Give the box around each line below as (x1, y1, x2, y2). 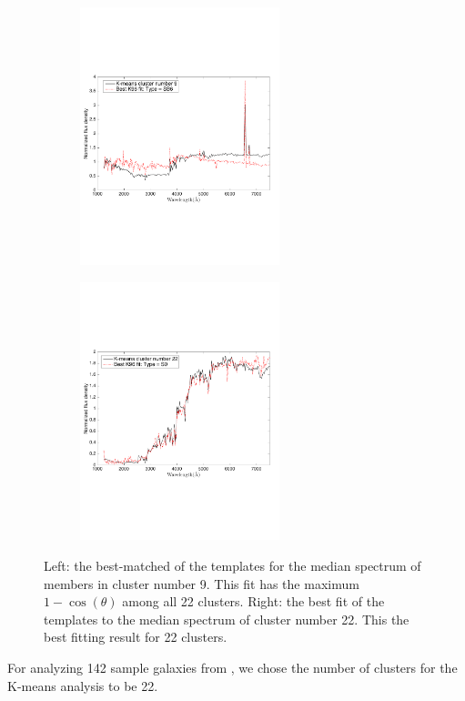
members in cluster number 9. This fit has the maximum (44, 574, 359, 593)
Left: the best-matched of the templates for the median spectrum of (44, 556, 421, 575)
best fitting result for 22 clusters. (44, 627, 227, 646)
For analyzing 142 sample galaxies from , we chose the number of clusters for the (7, 658, 458, 677)
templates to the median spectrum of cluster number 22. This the (44, 609, 409, 628)
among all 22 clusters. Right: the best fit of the (122, 592, 385, 611)
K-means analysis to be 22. (7, 676, 158, 695)
